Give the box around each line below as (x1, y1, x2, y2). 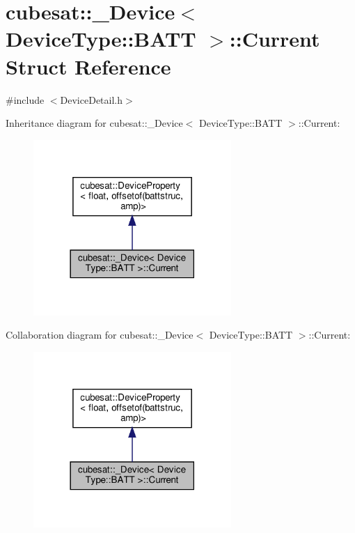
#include (6, 92, 45, 107)
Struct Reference (6, 52, 171, 80)
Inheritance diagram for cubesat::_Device (6, 116, 183, 130)
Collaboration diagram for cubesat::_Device (6, 327, 194, 342)
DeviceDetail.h (60, 92, 123, 107)
